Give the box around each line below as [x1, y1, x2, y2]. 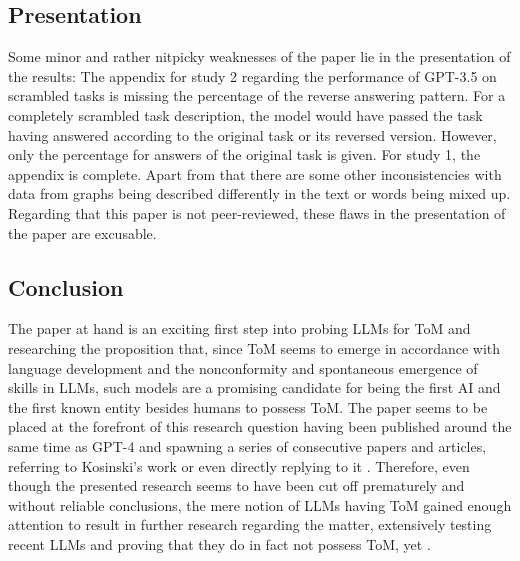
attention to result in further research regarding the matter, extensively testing [8, 514, 492, 535]
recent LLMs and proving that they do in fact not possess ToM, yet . [8, 533, 431, 554]
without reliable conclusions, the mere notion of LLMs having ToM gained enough [8, 494, 512, 515]
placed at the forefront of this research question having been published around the [8, 416, 512, 437]
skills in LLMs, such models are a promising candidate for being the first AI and [8, 377, 501, 398]
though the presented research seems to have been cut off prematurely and [8, 475, 465, 496]
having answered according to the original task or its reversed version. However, [8, 124, 497, 145]
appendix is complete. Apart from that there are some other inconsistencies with [8, 163, 502, 184]
